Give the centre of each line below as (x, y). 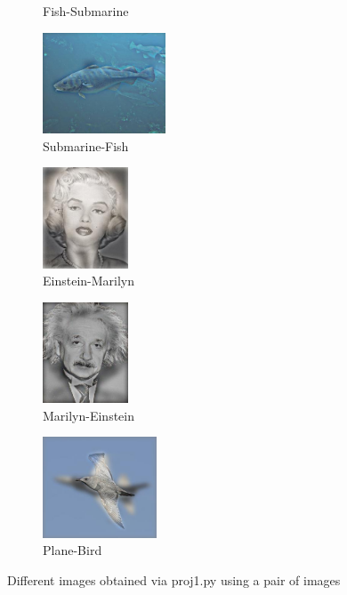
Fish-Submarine (86, 11)
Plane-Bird (73, 550)
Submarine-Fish (86, 145)
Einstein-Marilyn (89, 281)
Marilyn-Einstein (89, 415)
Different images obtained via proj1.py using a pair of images (174, 579)
